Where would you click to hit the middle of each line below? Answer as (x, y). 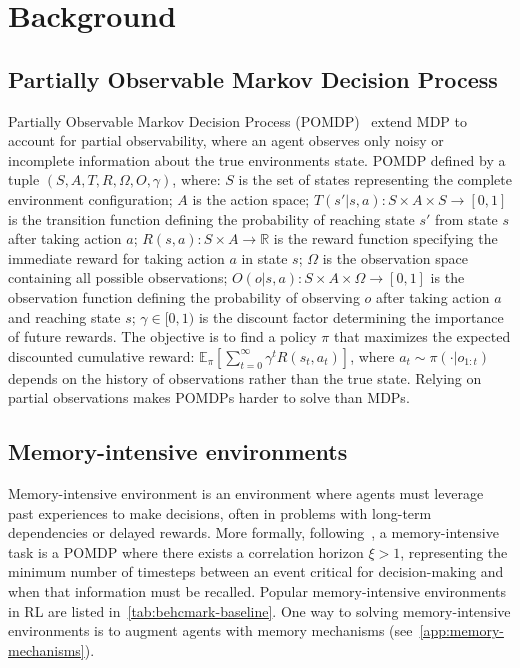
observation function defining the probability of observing (184, 296)
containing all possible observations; (118, 277)
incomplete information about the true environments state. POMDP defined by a (257, 159)
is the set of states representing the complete (375, 179)
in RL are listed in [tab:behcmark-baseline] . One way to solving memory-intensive (259, 610)
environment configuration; (90, 198)
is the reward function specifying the (385, 238)
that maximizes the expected (422, 336)
